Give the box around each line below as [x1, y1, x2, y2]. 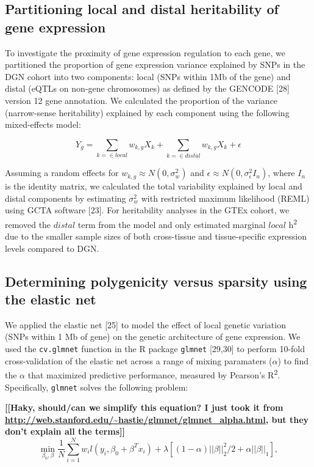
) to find [277, 354, 309, 367]
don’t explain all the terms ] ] [5, 425, 125, 438]
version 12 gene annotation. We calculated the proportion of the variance [5, 94, 278, 106]
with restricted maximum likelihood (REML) [141, 191, 310, 204]
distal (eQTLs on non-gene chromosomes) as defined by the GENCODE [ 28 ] [5, 82, 290, 95]
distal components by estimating [5, 191, 126, 204]
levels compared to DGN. [5, 241, 99, 254]
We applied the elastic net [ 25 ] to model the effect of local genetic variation [5, 318, 286, 331]
